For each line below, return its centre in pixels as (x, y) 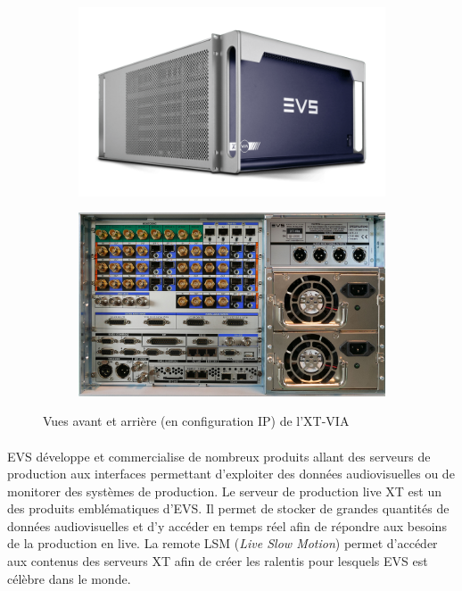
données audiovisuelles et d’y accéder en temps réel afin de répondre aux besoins (227, 525)
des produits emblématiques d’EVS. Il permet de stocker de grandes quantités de (228, 508)
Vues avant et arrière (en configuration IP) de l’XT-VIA (196, 421)
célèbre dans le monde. (69, 578)
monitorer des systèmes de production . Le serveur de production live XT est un (224, 491)
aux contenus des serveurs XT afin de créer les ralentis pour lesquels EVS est (218, 561)
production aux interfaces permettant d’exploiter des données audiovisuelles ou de (231, 474)
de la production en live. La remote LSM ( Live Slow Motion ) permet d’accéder (223, 543)
